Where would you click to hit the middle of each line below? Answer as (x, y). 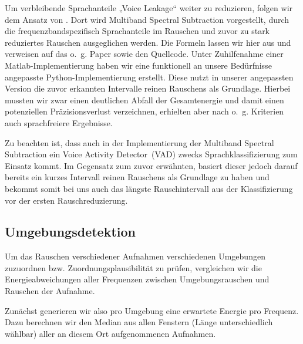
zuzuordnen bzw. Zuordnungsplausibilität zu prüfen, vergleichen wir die (133, 267)
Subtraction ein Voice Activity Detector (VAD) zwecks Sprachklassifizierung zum (151, 154)
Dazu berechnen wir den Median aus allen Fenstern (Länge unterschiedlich (139, 322)
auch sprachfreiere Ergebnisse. (59, 122)
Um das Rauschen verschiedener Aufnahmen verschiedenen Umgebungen (135, 256)
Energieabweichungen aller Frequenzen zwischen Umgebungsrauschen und (137, 279)
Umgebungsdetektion (70, 232)
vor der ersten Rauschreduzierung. (66, 200)
